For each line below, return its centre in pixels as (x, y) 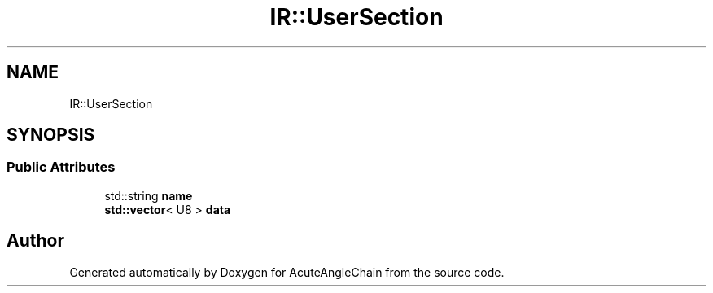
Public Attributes (61, 167)
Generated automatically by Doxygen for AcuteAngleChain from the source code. (287, 272)
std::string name (149, 195)
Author (35, 241)
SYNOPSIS (51, 135)
